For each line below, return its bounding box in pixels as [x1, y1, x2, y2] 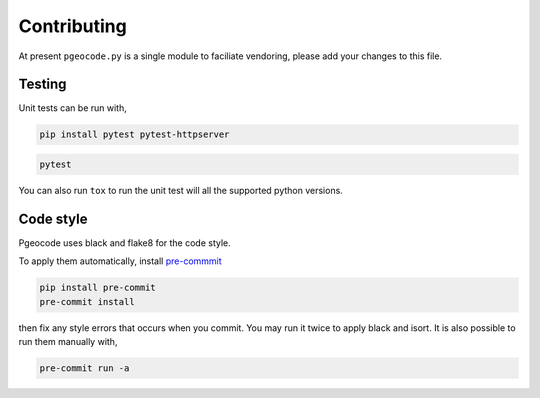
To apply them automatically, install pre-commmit [18, 255, 222, 267]
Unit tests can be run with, [18, 102, 127, 114]
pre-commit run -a [39, 363, 130, 374]
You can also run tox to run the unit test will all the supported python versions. [18, 185, 344, 196]
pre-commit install [39, 296, 135, 307]
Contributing [18, 15, 127, 37]
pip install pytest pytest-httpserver [39, 129, 230, 140]
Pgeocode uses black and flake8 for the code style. [18, 236, 232, 249]
